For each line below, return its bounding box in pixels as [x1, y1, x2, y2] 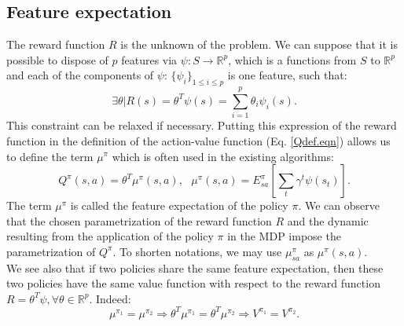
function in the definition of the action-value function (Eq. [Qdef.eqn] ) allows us [6, 132, 391, 148]
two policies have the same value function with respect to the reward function [6, 275, 380, 291]
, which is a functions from [228, 51, 357, 68]
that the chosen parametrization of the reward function [6, 212, 272, 229]
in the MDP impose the [227, 228, 341, 244]
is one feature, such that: [227, 67, 347, 83]
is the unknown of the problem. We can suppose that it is [120, 36, 398, 53]
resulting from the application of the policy [6, 228, 214, 244]
